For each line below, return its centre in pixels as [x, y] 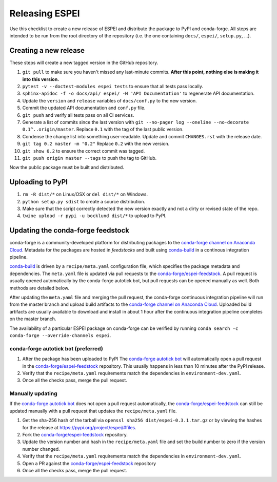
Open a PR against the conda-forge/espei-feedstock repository [89, 463]
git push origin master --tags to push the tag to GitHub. [90, 158]
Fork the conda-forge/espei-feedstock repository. [75, 435]
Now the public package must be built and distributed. [67, 167]
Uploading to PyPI [38, 182]
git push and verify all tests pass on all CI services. [78, 115]
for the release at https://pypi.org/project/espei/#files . [80, 427]
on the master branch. [33, 319]
